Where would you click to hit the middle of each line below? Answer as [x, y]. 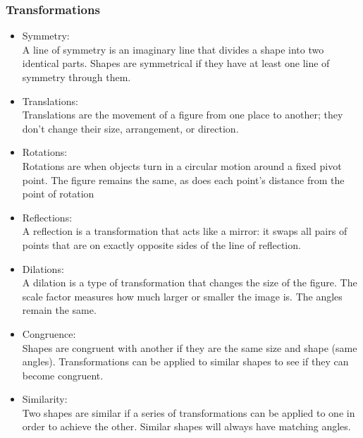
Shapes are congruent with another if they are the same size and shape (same [190, 347]
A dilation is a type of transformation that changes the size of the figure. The [190, 282]
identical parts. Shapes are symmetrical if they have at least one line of [176, 63]
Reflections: [47, 217]
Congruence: [49, 333]
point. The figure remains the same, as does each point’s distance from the [183, 180]
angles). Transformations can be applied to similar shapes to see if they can [185, 361]
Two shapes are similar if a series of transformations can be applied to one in [189, 412]
